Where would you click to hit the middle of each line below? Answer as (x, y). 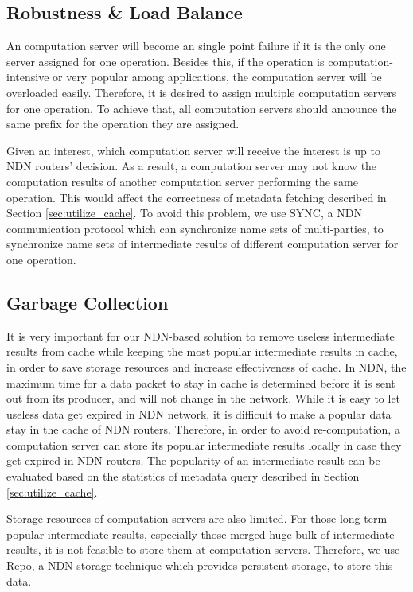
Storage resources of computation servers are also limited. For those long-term (197, 518)
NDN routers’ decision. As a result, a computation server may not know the (192, 166)
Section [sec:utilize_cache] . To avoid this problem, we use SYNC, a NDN (184, 213)
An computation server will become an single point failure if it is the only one (196, 46)
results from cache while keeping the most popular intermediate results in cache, (202, 351)
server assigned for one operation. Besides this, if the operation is (166, 61)
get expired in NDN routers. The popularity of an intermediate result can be (193, 460)
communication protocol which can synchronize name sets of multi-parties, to (195, 228)
